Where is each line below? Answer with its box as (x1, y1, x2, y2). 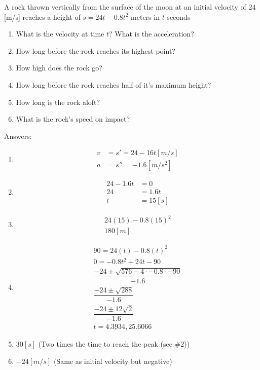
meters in (131, 11, 160, 22)
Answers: (4, 130, 32, 141)
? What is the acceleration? (109, 28, 194, 39)
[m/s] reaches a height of (4, 11, 81, 22)
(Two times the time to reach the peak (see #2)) (38, 339, 190, 349)
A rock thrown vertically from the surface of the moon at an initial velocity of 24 (4, 2, 256, 12)
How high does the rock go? (16, 62, 102, 73)
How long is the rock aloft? (16, 96, 100, 107)
